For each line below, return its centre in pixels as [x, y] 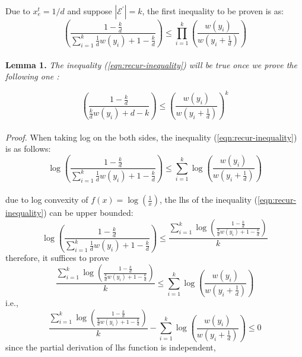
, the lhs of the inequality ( [209, 200]
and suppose [90, 11]
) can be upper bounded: [88, 213]
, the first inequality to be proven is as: [213, 11]
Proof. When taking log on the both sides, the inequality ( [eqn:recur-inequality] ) [151, 137]
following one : [32, 76]
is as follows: [28, 149]
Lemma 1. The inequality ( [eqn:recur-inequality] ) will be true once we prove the [151, 64]
